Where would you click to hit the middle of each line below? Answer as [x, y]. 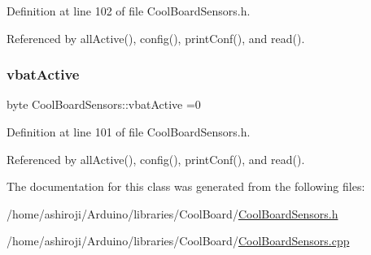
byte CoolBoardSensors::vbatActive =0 [104, 104]
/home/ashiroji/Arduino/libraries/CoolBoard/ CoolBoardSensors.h [172, 213]
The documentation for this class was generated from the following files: [186, 186]
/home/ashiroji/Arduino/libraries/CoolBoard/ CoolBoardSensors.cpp [178, 241]
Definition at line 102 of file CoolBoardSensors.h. [129, 11]
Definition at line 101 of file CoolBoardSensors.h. [129, 132]
